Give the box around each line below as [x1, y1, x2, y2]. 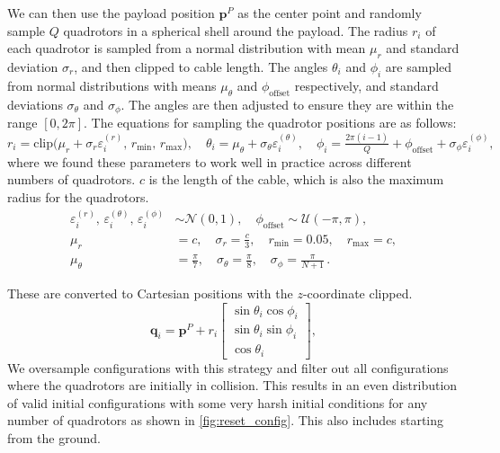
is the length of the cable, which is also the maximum [148, 170, 444, 189]
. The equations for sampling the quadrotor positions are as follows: [84, 113, 457, 132]
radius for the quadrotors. [7, 187, 149, 206]
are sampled [385, 57, 452, 75]
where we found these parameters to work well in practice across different [7, 152, 412, 171]
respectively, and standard [294, 75, 439, 94]
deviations [7, 94, 63, 113]
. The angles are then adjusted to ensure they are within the [121, 94, 454, 113]
